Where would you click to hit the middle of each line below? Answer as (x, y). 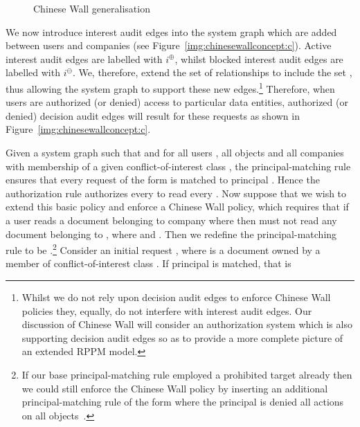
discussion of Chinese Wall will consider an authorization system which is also (187, 324)
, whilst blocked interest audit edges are (259, 58)
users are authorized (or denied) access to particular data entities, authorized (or (177, 102)
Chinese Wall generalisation (92, 8)
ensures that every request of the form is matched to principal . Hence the (163, 180)
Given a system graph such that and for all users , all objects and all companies (175, 152)
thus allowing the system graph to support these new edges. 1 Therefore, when (170, 87)
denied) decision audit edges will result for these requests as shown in (153, 115)
